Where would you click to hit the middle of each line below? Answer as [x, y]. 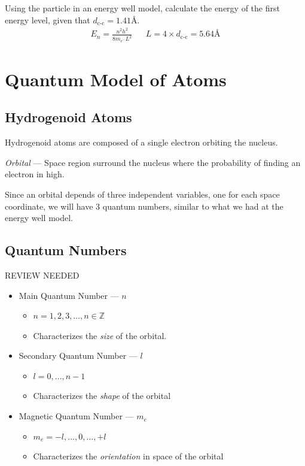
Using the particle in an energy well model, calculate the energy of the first [142, 8]
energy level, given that [48, 19]
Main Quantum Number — [69, 295]
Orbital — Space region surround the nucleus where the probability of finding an [153, 162]
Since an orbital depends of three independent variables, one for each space [142, 194]
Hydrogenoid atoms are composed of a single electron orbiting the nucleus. [141, 142]
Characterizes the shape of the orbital [102, 396]
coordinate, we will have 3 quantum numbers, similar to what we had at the [144, 206]
